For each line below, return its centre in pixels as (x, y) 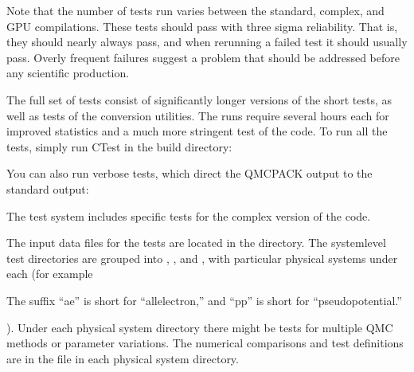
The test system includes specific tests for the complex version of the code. (189, 215)
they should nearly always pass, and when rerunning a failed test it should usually (207, 42)
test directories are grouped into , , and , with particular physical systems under (202, 258)
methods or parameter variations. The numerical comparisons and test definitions (205, 343)
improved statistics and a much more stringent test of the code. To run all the (197, 131)
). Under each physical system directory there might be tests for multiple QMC (200, 327)
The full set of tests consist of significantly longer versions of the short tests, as (199, 99)
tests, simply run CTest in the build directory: (119, 146)
